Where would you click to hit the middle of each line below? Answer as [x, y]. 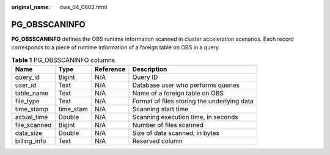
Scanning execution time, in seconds [185, 117]
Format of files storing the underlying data [193, 102]
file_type [27, 102]
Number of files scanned [168, 125]
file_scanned [33, 125]
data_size [29, 133]
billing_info [31, 141]
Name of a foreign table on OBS [178, 93]
